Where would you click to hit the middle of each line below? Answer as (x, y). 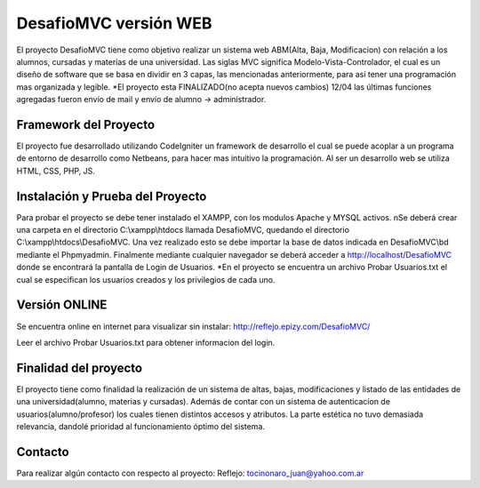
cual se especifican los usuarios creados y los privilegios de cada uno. (146, 279)
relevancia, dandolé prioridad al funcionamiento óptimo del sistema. (141, 427)
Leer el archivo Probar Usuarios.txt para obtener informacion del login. (146, 342)
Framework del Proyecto (86, 124)
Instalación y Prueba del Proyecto (112, 196)
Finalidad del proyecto (79, 368)
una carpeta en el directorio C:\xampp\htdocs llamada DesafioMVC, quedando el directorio (183, 230)
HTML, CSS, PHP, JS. (56, 171)
